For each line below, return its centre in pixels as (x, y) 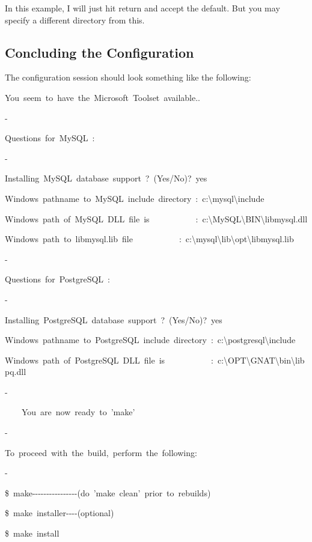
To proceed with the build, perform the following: (101, 452)
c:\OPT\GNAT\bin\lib (261, 360)
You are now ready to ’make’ (78, 412)
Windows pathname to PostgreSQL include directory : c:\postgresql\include (150, 340)
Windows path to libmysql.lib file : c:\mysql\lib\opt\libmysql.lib (149, 239)
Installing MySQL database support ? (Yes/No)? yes (106, 178)
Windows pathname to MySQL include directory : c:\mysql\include (135, 198)
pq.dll (16, 372)
